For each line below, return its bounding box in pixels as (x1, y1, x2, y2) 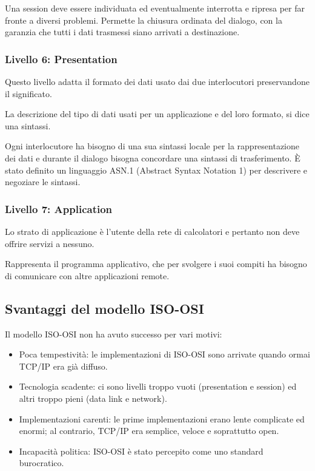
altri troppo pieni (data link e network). (19, 391, 167, 404)
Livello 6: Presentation (5, 51, 118, 66)
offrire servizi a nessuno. (5, 237, 94, 249)
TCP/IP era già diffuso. (19, 359, 108, 372)
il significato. (5, 87, 52, 100)
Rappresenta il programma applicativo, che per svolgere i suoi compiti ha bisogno (5, 257, 307, 270)
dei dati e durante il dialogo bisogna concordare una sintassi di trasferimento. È (5, 151, 300, 164)
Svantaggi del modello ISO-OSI (5, 299, 204, 317)
